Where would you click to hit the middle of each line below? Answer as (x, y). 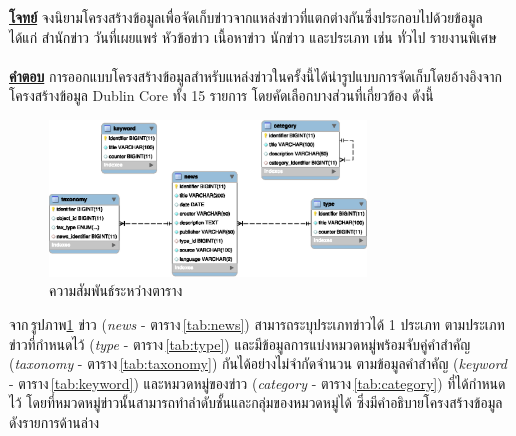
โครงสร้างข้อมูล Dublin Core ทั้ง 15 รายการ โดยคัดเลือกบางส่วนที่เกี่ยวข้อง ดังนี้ (221, 95)
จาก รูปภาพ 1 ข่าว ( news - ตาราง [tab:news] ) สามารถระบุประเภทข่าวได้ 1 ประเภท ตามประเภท (257, 323)
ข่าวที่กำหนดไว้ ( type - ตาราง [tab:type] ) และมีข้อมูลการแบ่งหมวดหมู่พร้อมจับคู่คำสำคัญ (240, 343)
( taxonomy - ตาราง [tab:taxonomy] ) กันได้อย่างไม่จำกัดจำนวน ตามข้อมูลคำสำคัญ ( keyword (258, 363)
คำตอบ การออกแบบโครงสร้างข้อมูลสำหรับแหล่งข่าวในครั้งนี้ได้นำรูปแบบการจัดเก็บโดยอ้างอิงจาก (255, 75)
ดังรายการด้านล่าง (54, 421)
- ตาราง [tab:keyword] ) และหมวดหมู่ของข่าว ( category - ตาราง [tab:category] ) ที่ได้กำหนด (257, 382)
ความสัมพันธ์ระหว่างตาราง (116, 290)
